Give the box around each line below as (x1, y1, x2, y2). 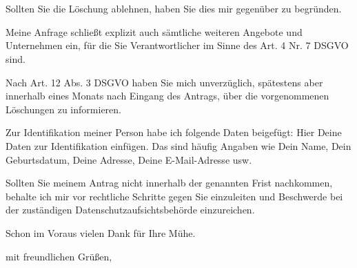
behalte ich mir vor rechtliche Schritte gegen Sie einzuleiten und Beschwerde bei (6, 189, 343, 203)
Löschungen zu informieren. (6, 102, 121, 116)
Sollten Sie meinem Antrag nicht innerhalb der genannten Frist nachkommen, (6, 175, 333, 190)
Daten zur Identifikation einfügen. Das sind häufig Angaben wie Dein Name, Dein (6, 138, 351, 153)
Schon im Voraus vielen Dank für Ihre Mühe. (6, 225, 196, 240)
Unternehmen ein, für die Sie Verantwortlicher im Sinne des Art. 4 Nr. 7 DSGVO (6, 38, 349, 52)
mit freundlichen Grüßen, (6, 249, 112, 263)
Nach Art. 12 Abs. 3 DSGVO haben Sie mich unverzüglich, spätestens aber (6, 75, 323, 89)
